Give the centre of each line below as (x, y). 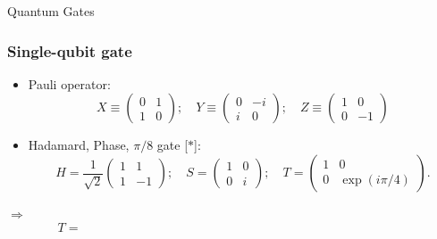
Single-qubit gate (70, 50)
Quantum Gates (51, 11)
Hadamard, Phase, (79, 145)
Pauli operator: (69, 83)
